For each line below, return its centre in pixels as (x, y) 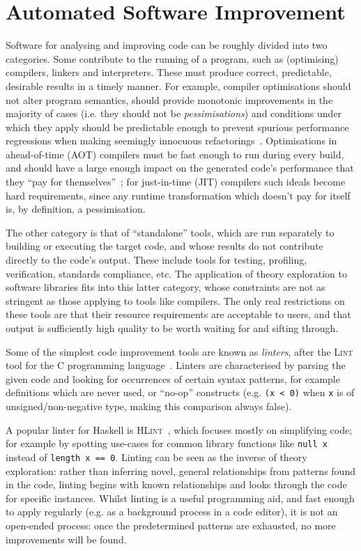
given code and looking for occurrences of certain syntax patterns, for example (173, 378)
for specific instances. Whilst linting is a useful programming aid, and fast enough (180, 498)
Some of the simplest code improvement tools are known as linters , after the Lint (179, 351)
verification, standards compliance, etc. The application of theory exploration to (176, 273)
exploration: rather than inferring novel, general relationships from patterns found (180, 470)
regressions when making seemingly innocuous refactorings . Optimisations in (171, 141)
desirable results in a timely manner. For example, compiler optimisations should (178, 85)
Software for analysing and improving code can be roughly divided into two (167, 45)
